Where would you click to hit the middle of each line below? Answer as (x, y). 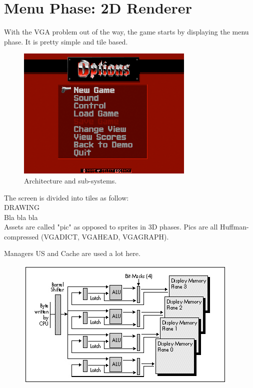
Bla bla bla (21, 217)
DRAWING (22, 207)
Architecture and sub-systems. (70, 180)
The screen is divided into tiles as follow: (66, 197)
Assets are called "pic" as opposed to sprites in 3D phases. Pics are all (111, 227)
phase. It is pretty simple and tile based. (66, 41)
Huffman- (234, 227)
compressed (21, 236)
